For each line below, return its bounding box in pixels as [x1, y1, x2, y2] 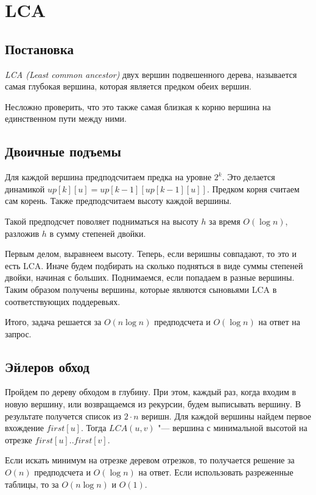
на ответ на [258, 315, 300, 328]
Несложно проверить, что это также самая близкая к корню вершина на [5, 100, 271, 113]
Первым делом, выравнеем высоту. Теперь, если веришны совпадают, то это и [5, 247, 297, 260]
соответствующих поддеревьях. [5, 295, 121, 307]
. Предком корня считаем [206, 182, 300, 195]
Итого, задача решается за [5, 315, 102, 328]
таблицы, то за [5, 477, 59, 490]
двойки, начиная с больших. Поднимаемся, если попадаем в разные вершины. [5, 271, 295, 284]
